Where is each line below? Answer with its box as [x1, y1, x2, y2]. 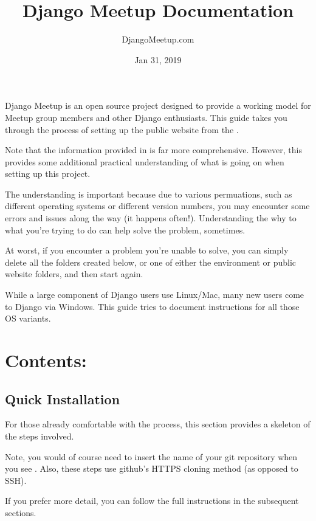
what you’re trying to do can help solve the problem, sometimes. [5, 223, 246, 236]
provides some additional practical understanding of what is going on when [5, 155, 284, 168]
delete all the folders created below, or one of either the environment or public [5, 255, 297, 268]
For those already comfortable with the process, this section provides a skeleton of [5, 418, 311, 430]
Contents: [5, 348, 87, 372]
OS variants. [5, 312, 51, 325]
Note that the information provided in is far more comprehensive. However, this [5, 143, 302, 156]
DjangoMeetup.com [122, 33, 194, 46]
